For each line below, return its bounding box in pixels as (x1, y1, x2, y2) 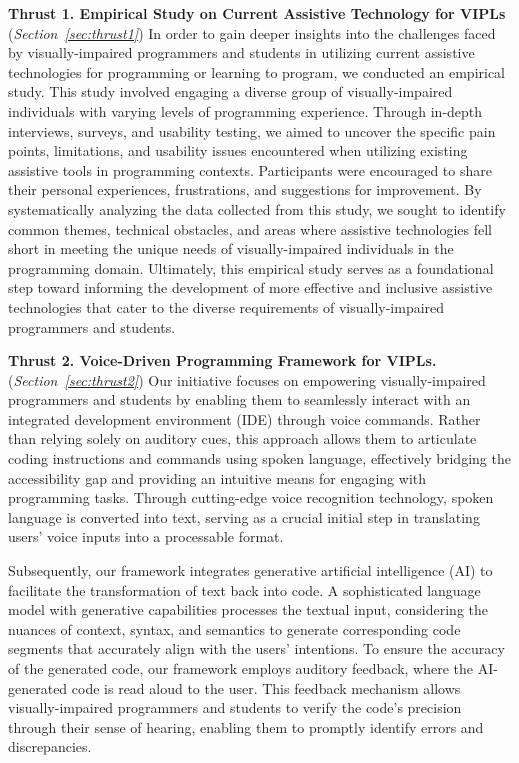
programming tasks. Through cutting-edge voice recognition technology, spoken (8, 487, 494, 508)
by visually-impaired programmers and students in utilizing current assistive (8, 42, 475, 63)
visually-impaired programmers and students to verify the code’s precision (8, 697, 462, 718)
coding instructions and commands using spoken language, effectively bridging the (8, 448, 511, 469)
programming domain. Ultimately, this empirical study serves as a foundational (8, 257, 494, 278)
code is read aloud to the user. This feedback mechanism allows (71, 677, 461, 698)
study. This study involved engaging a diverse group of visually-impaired (8, 81, 453, 102)
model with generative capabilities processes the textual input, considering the (8, 599, 489, 620)
